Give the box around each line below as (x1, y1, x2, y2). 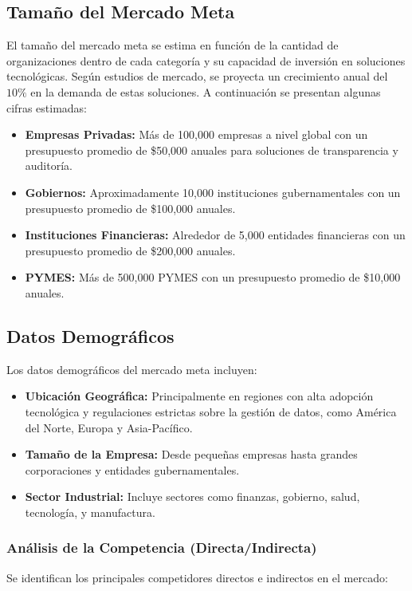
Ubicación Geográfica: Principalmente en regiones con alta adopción (25, 388, 374, 404)
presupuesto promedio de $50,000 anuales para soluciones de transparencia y (25, 141, 398, 158)
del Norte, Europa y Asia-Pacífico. (25, 419, 193, 435)
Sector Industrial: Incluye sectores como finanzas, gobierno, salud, (25, 488, 360, 505)
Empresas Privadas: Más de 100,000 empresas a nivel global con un (25, 126, 368, 143)
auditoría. (25, 157, 73, 174)
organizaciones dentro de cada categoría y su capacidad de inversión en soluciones (6, 52, 406, 69)
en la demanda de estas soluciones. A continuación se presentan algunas (30, 83, 381, 100)
